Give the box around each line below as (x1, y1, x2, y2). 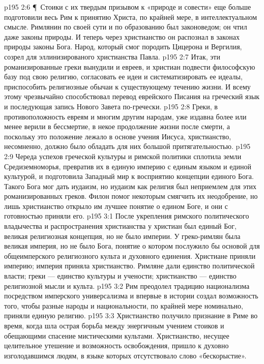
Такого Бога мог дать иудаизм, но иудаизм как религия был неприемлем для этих (4, 180, 257, 191)
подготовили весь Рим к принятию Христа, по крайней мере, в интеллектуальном (4, 11, 257, 22)
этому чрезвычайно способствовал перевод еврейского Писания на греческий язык (4, 91, 260, 102)
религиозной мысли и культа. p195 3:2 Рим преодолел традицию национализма (4, 280, 250, 291)
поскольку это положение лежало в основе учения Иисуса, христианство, (4, 131, 231, 141)
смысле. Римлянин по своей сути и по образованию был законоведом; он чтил (4, 21, 247, 32)
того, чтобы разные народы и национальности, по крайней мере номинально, (4, 300, 243, 311)
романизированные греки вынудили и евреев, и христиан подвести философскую (4, 61, 255, 72)
